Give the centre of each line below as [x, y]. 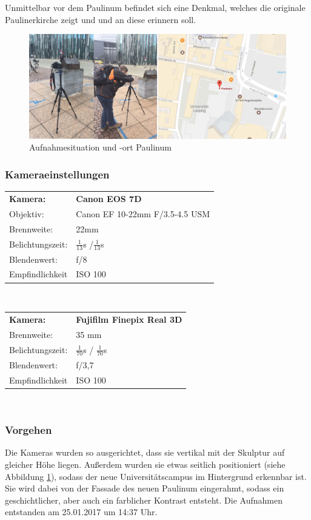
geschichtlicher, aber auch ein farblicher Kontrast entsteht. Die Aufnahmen [144, 500]
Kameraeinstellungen [57, 174]
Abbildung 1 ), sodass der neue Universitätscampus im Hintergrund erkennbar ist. [156, 476]
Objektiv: [27, 213]
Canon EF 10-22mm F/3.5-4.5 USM [143, 213]
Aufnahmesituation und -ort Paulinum [100, 147]
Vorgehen [28, 430]
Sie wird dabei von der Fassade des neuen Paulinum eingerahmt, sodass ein [145, 488]
